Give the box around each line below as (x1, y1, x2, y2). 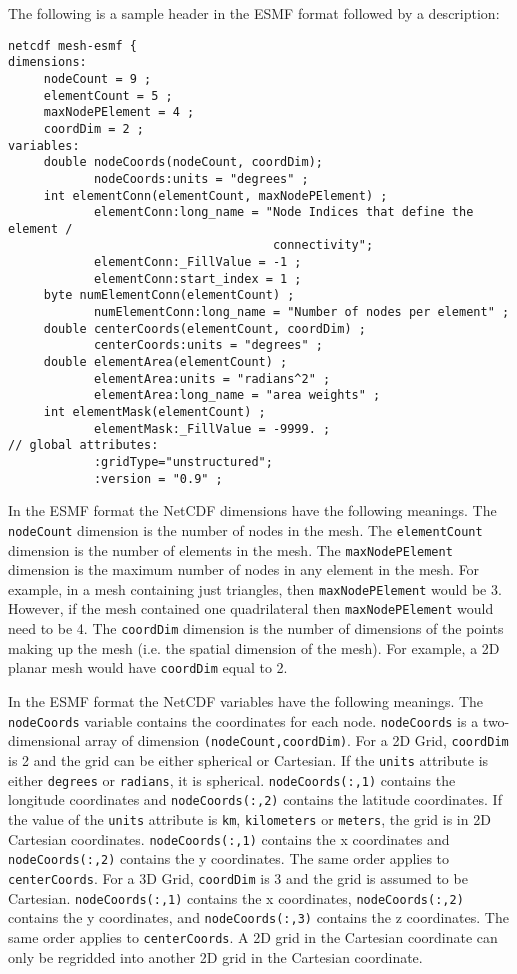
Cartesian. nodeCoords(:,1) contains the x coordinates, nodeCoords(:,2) (8, 887, 464, 908)
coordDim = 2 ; (43, 121, 145, 136)
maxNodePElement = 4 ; (43, 105, 195, 120)
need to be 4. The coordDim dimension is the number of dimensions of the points (8, 618, 504, 639)
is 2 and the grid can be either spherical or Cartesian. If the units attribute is (8, 749, 489, 770)
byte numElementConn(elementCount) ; (43, 288, 295, 303)
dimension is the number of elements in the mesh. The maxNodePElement (8, 539, 453, 560)
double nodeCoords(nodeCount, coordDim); (43, 155, 323, 170)
